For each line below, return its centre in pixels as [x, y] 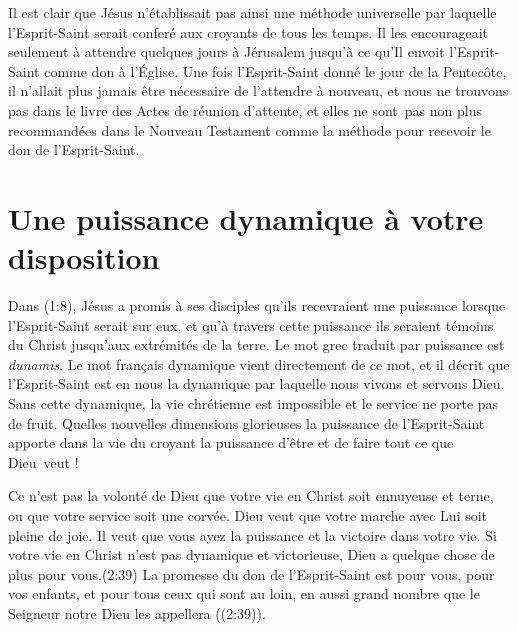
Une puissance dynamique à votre [246, 217]
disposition [84, 257]
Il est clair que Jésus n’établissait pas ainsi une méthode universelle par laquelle [252, 12]
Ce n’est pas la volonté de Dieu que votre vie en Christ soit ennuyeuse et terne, [251, 495]
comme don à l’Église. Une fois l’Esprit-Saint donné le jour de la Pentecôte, [275, 70]
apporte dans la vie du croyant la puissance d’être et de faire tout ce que [231, 442]
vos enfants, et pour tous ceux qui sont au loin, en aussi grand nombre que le [244, 593]
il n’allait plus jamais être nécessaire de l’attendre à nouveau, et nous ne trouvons [258, 90]
